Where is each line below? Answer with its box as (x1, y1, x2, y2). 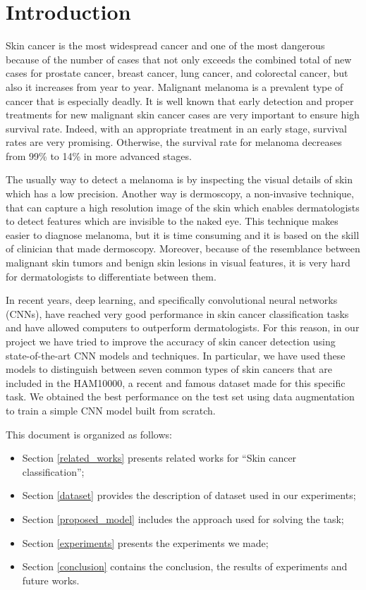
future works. (22, 572, 80, 587)
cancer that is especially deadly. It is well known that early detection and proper (6, 93, 354, 108)
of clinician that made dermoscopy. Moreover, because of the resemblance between (6, 241, 360, 256)
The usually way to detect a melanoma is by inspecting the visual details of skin (6, 172, 353, 187)
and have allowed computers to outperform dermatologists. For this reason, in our (6, 320, 360, 335)
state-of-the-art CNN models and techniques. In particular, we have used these (6, 348, 346, 362)
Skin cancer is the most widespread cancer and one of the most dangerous (6, 38, 325, 53)
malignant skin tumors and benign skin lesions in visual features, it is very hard (6, 255, 350, 270)
